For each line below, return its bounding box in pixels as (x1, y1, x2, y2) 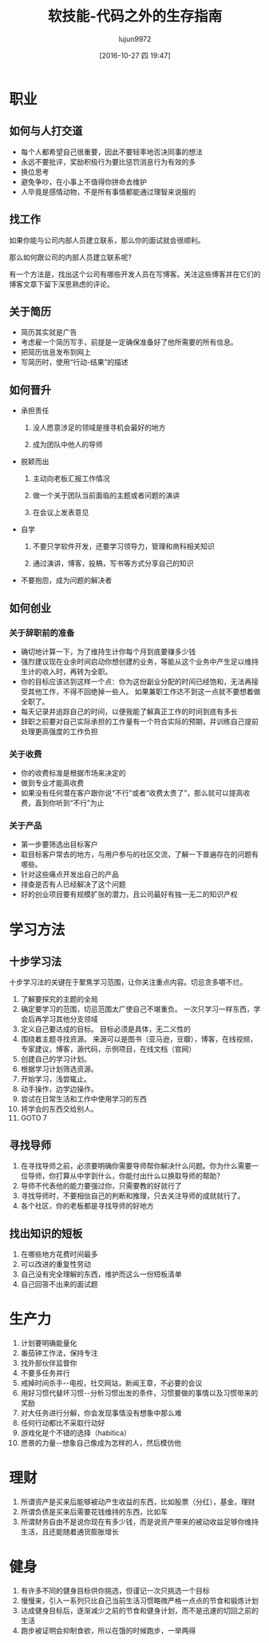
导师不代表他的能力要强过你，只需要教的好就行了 (20, 1181, 182, 1191)
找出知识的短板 (9, 1227, 83, 1240)
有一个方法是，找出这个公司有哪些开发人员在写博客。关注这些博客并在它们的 (9, 269, 261, 279)
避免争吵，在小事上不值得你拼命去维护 (20, 177, 147, 186)
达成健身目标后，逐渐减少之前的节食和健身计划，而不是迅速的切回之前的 (20, 1605, 259, 1615)
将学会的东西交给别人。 (20, 1104, 98, 1114)
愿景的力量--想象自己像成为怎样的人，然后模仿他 (20, 1439, 182, 1448)
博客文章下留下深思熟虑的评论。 (9, 279, 114, 288)
